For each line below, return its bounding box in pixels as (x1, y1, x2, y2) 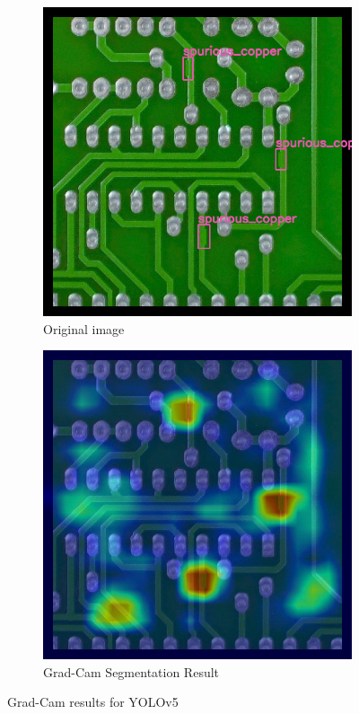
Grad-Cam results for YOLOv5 (7, 692, 179, 711)
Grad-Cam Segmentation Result (43, 662, 220, 681)
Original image (43, 319, 125, 338)
